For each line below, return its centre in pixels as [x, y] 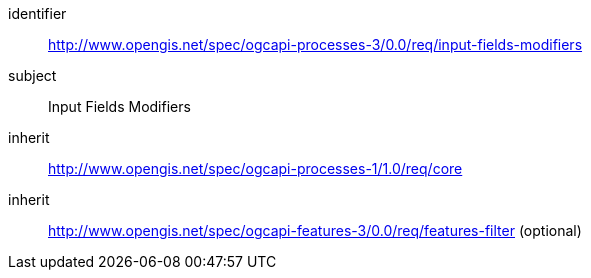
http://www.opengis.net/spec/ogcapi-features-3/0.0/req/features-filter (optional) [315, 230]
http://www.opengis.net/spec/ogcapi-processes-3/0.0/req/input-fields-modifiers [315, 44]
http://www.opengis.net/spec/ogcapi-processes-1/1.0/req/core [255, 168]
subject [32, 75]
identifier [37, 13]
